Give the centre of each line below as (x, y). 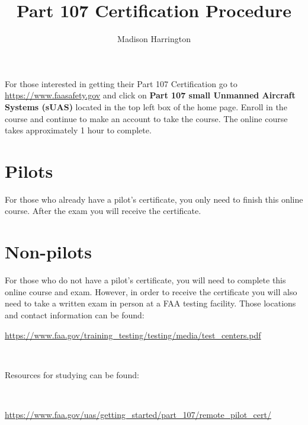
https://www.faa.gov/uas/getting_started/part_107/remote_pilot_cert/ (138, 414)
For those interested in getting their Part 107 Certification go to (121, 83)
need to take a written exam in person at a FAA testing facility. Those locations (150, 303)
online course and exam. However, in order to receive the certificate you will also (151, 291)
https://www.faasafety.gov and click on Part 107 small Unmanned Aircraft (150, 95)
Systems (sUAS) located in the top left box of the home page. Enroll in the (146, 106)
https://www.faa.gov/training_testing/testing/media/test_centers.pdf (133, 335)
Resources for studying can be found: (72, 374)
